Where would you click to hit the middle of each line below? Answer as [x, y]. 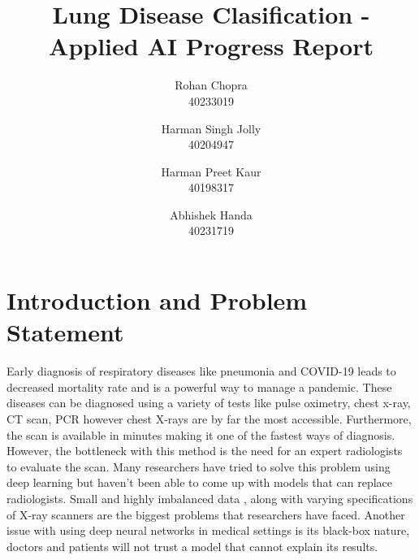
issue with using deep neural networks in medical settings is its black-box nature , [208, 530]
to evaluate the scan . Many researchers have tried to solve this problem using [199, 466]
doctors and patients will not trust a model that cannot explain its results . [192, 546]
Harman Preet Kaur [211, 171]
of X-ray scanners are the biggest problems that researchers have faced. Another [206, 514]
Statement [65, 332]
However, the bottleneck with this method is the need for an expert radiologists [205, 451]
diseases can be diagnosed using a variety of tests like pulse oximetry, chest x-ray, [209, 403]
